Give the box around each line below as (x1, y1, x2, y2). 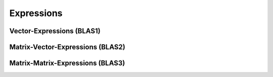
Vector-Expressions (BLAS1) (9, 27, 101, 35)
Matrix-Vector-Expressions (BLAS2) (9, 43, 126, 51)
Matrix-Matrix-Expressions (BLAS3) (9, 59, 125, 67)
